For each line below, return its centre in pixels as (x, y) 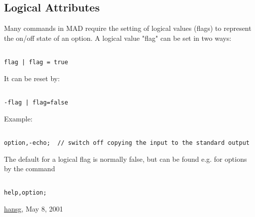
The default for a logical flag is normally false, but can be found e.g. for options (126, 159)
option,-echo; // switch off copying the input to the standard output (127, 143)
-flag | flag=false (36, 102)
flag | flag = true (36, 62)
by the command (30, 168)
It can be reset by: (32, 78)
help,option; (25, 193)
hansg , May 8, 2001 (34, 209)
